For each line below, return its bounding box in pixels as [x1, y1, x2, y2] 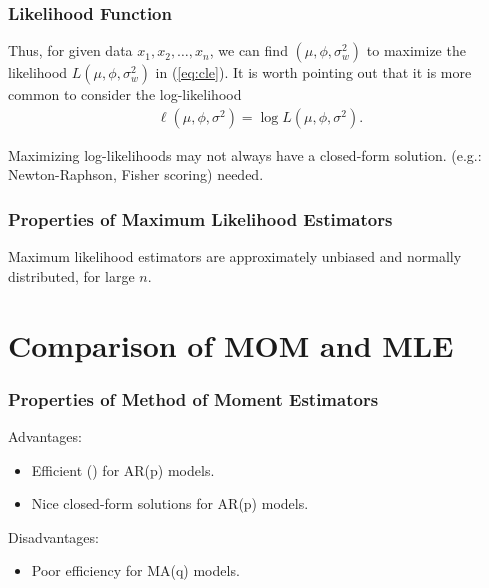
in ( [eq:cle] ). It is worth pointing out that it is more [155, 62, 472, 83]
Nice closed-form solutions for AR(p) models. [31, 493, 309, 514]
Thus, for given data [8, 40, 133, 61]
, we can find [209, 40, 288, 61]
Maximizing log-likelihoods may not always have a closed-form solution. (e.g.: [8, 144, 482, 165]
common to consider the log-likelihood [8, 84, 242, 105]
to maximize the [366, 40, 466, 61]
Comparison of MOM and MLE [8, 324, 454, 365]
